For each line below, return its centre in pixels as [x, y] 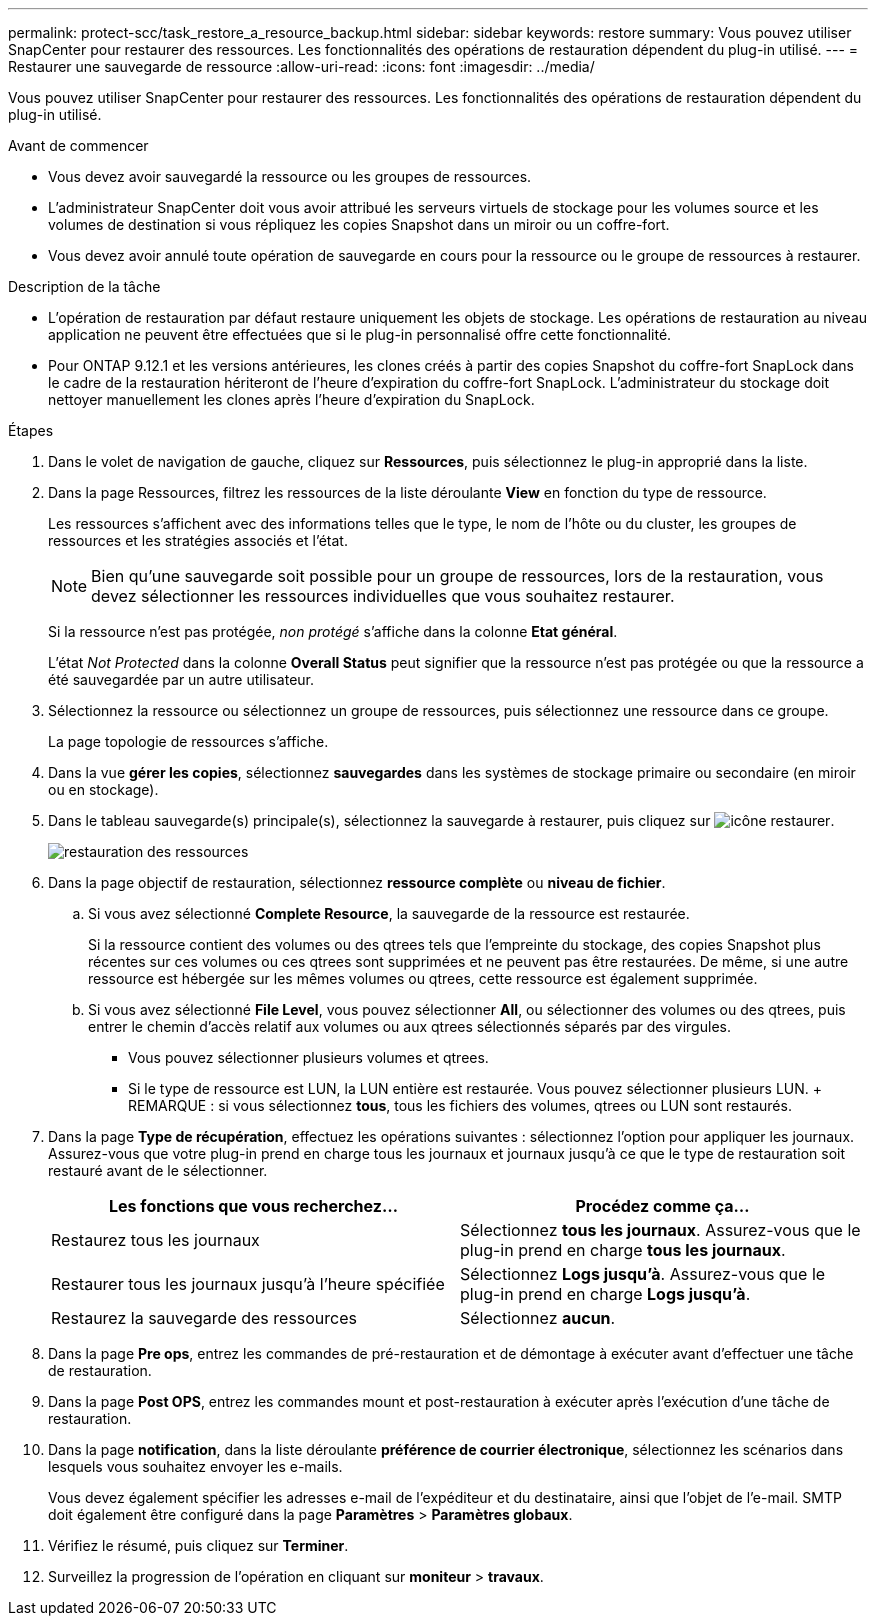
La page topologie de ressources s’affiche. [188, 741]
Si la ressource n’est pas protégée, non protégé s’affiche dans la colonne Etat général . [333, 631]
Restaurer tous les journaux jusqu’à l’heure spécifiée [248, 1284]
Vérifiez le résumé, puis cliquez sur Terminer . [198, 1545]
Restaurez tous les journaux [155, 1240]
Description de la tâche [84, 286]
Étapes [31, 430]
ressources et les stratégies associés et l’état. [198, 540]
